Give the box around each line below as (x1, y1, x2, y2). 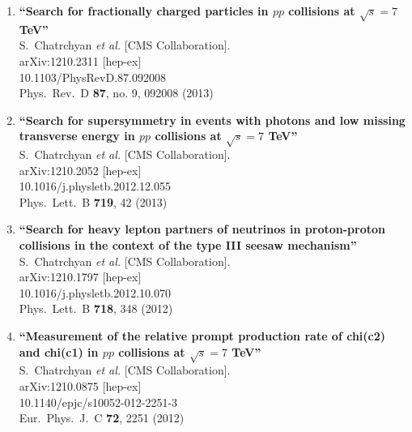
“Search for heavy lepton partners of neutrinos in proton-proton (19, 220, 385, 237)
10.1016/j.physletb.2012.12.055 (19, 178, 171, 195)
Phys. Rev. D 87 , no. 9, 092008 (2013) (19, 84, 214, 101)
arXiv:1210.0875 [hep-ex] (19, 377, 142, 394)
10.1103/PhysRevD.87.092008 (19, 68, 166, 85)
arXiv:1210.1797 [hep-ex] (19, 268, 142, 285)
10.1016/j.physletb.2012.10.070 (19, 284, 171, 301)
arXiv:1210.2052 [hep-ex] (19, 161, 142, 178)
